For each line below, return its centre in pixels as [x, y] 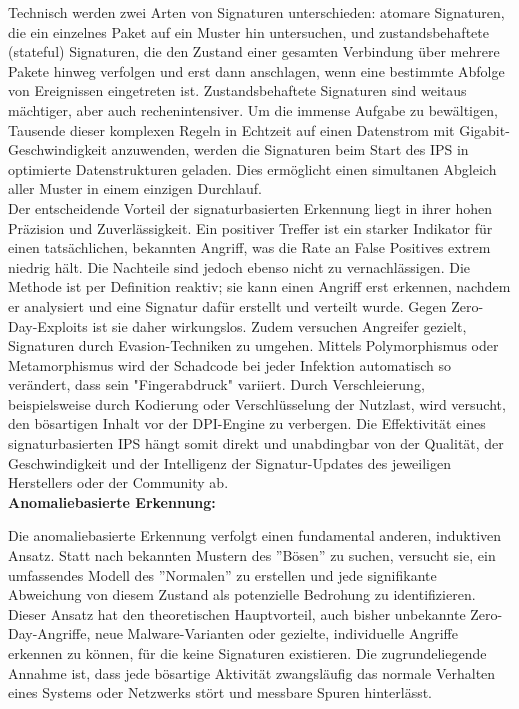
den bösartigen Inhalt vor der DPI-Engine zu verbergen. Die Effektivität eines [247, 423]
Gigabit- [484, 129]
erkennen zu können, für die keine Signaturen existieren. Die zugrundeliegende [247, 653]
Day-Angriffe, [49, 633]
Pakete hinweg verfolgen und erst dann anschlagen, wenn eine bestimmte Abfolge [256, 70]
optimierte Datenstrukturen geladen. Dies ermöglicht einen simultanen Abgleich [252, 168]
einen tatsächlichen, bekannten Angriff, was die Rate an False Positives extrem [249, 247]
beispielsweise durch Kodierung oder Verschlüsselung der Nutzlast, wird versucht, [257, 403]
